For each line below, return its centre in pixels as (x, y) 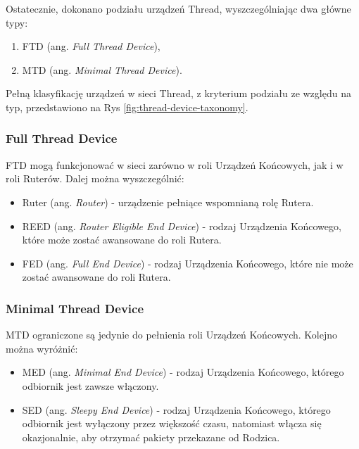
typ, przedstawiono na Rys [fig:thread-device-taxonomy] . (127, 107)
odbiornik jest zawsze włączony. (90, 385)
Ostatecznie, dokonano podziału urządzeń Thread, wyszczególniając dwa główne (178, 8)
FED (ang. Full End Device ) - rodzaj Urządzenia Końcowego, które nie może (188, 263)
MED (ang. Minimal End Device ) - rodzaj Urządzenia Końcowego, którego (183, 372)
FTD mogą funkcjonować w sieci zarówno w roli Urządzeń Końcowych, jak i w (175, 164)
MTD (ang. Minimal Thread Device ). (102, 69)
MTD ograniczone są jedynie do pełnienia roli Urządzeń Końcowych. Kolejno (171, 335)
